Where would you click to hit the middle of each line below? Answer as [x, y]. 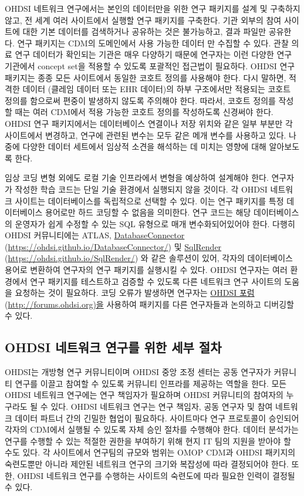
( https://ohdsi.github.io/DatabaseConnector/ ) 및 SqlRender [113, 246]
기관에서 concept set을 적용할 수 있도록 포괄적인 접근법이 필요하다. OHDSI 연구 [150, 65]
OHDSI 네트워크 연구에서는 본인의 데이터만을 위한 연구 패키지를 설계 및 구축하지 [153, 8]
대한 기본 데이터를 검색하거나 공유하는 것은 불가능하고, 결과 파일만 [144, 31]
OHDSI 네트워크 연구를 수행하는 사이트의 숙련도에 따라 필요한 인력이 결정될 [156, 475]
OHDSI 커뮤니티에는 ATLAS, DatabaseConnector [95, 235]
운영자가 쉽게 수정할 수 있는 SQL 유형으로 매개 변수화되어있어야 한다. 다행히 [155, 223]
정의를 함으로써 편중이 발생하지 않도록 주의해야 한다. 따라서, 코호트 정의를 [140, 100]
